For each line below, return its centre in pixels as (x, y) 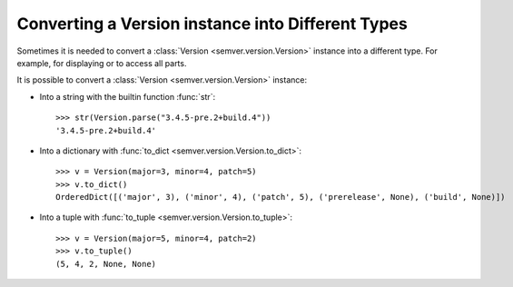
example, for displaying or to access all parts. (102, 63)
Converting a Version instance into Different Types (212, 24)
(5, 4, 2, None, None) (106, 264)
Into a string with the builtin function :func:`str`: (128, 96)
